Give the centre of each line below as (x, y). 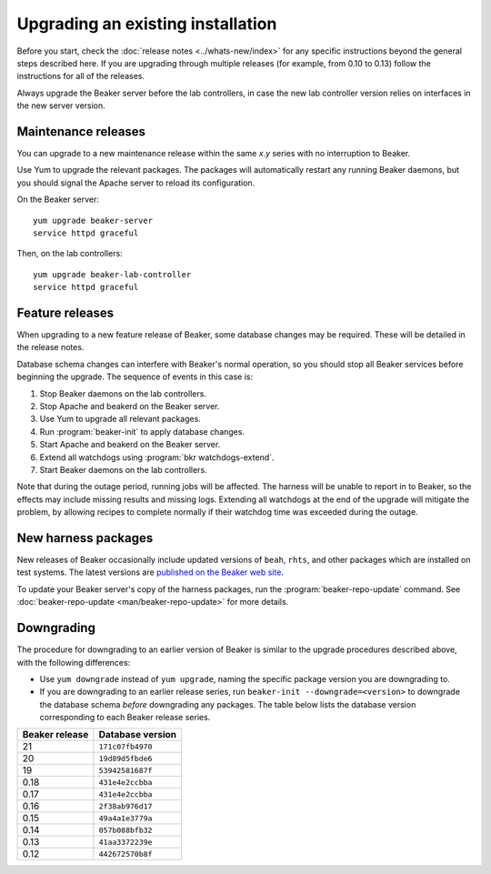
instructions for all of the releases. (81, 76)
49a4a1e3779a (125, 818)
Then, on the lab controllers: (70, 254)
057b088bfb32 (125, 830)
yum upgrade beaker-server (93, 220)
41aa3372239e (125, 842)
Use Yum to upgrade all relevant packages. (120, 419)
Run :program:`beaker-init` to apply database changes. (142, 431)
